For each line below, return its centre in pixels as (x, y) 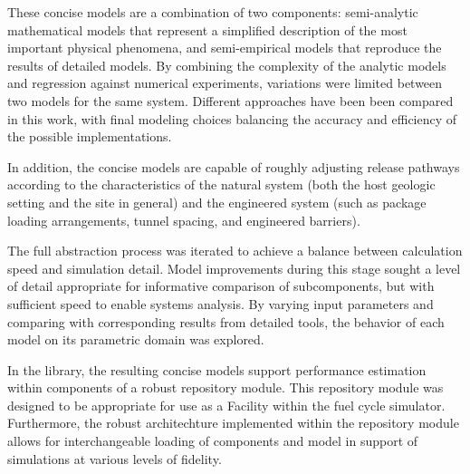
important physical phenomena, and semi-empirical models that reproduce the (225, 48)
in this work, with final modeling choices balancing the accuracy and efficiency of (232, 118)
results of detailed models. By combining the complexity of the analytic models (227, 65)
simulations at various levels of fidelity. (115, 458)
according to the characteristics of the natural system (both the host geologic (221, 184)
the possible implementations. (90, 136)
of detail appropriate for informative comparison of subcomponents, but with (221, 286)
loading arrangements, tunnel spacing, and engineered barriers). (184, 220)
